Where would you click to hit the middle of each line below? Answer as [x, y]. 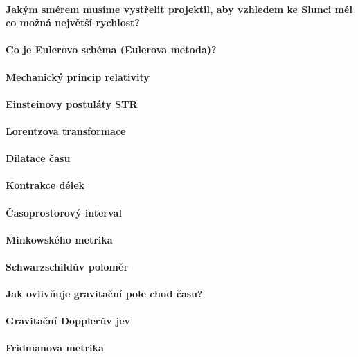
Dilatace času [38, 158]
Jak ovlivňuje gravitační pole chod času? [104, 294]
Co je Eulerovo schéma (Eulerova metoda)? [111, 49]
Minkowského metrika [59, 239]
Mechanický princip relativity [78, 76]
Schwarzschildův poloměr [67, 266]
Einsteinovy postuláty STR [72, 103]
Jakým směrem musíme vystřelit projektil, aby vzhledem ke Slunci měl [179, 9]
